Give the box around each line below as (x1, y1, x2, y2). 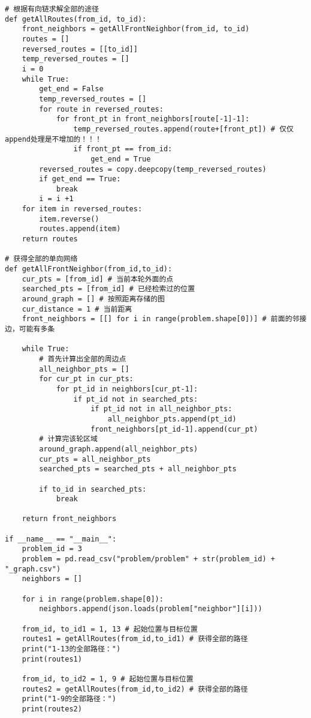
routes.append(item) (39, 225, 121, 234)
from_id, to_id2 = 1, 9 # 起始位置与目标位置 (22, 674, 194, 683)
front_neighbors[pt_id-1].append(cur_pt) (90, 424, 258, 433)
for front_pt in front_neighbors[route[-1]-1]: (56, 115, 250, 124)
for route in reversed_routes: (39, 104, 164, 113)
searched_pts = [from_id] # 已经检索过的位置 (22, 285, 195, 294)
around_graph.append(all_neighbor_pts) (39, 444, 198, 453)
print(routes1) (22, 654, 82, 663)
